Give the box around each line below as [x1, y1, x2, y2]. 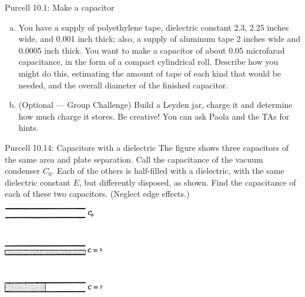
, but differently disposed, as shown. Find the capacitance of [79, 176, 296, 188]
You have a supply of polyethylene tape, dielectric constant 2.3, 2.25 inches [18, 21, 289, 33]
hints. [18, 121, 39, 134]
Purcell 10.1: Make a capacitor [5, 1, 115, 13]
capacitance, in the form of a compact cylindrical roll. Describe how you [18, 55, 279, 68]
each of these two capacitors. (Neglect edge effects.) [5, 187, 190, 200]
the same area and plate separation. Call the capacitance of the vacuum [5, 153, 263, 165]
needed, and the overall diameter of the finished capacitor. [18, 78, 229, 91]
